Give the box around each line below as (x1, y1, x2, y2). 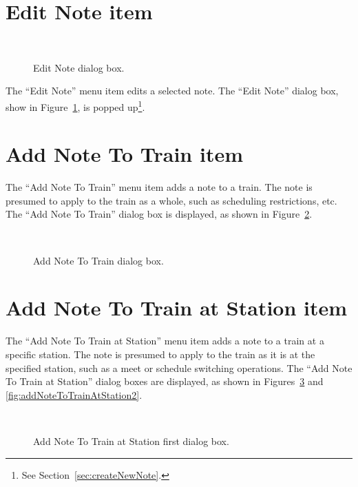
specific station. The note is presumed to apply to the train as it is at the (6, 346, 315, 361)
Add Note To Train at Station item (6, 293, 348, 322)
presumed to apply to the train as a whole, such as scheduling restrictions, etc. (6, 193, 337, 207)
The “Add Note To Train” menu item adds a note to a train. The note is (6, 180, 313, 194)
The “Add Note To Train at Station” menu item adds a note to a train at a (6, 333, 324, 348)
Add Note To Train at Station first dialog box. (33, 433, 229, 448)
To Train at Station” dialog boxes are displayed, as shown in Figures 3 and (6, 374, 324, 388)
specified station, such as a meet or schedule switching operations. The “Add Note (6, 360, 352, 375)
